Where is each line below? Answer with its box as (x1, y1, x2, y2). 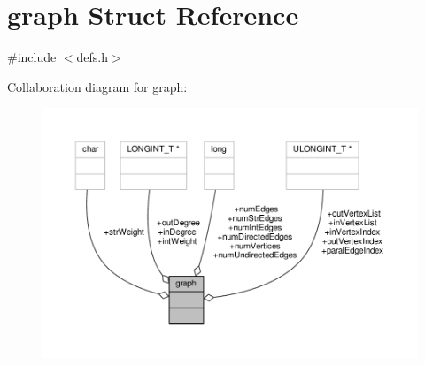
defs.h (76, 48, 109, 66)
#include (7, 48, 57, 66)
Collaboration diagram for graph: (7, 77, 188, 95)
